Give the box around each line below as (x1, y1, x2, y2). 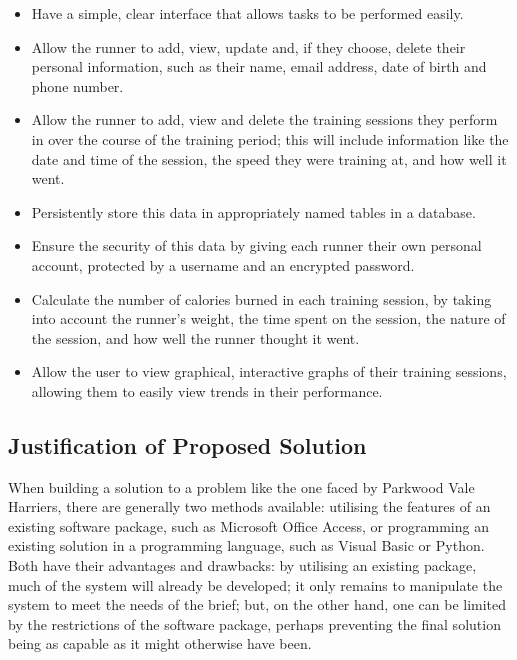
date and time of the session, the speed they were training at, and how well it (31, 148, 507, 169)
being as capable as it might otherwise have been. (8, 633, 312, 654)
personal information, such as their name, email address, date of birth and (31, 56, 487, 77)
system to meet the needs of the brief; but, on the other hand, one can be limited (8, 594, 507, 615)
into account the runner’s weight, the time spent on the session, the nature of (31, 308, 506, 329)
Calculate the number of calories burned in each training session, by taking (31, 288, 492, 309)
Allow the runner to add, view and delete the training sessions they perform (31, 109, 498, 130)
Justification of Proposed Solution (8, 429, 367, 460)
